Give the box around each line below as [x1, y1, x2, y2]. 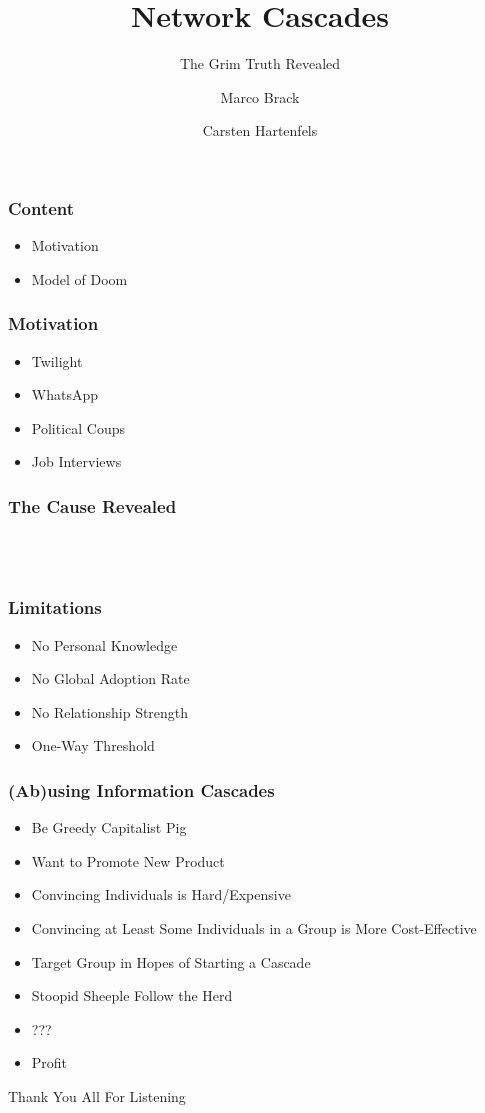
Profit [31, 1052, 68, 1073]
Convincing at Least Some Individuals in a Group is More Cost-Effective [31, 917, 477, 938]
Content [8, 195, 75, 220]
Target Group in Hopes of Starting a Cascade [31, 951, 311, 972]
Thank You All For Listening [8, 1085, 186, 1106]
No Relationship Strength [31, 701, 189, 722]
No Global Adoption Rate [31, 668, 190, 689]
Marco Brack [220, 86, 300, 107]
